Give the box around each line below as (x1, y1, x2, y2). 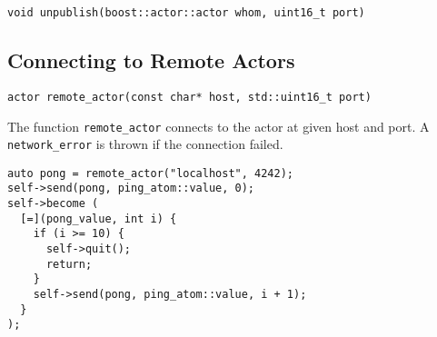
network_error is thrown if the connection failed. (7, 134, 283, 154)
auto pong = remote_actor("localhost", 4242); (7, 166, 293, 180)
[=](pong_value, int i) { (20, 212, 177, 225)
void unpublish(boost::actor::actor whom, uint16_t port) (7, 6, 365, 19)
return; (45, 257, 93, 271)
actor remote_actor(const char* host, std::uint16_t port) (7, 90, 372, 104)
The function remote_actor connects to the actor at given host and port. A (7, 116, 430, 135)
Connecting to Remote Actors (7, 46, 295, 74)
